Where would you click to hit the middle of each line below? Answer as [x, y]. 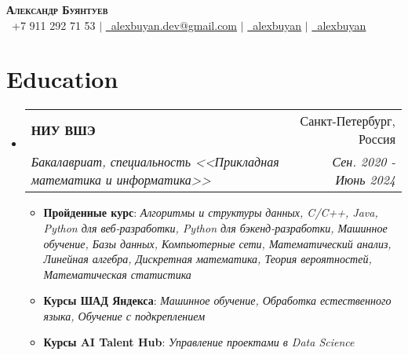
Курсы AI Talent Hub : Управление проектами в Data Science [199, 342]
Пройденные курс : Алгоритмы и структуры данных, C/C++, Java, [211, 212]
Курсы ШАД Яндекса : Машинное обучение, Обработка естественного [217, 300]
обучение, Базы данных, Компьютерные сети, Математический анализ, [217, 243]
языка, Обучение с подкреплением [124, 315]
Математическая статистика [117, 274]
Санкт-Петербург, [348, 121]
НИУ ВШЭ [63, 130]
